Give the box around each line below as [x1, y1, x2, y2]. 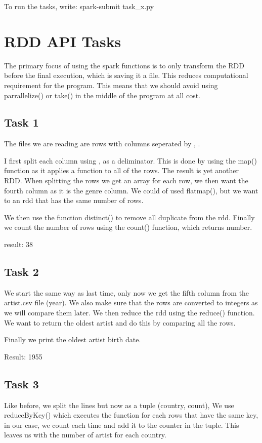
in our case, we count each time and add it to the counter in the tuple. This [4, 419, 239, 430]
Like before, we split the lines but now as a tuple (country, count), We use [4, 399, 234, 410]
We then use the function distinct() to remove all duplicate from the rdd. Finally [4, 212, 255, 222]
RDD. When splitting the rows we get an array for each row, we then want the [4, 175, 248, 186]
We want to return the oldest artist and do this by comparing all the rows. [4, 317, 236, 328]
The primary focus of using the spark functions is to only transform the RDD [4, 60, 244, 70]
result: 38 [4, 239, 33, 250]
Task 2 [4, 264, 39, 279]
